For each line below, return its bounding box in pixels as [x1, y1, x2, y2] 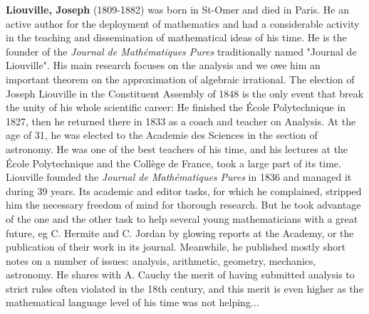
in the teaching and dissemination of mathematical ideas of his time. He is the [6, 30, 347, 45]
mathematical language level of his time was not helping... [6, 295, 259, 310]
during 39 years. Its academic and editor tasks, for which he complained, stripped [6, 183, 362, 198]
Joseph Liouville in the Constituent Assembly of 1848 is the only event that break [6, 85, 364, 100]
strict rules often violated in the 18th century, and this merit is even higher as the [6, 281, 363, 295]
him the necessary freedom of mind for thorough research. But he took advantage [6, 197, 361, 212]
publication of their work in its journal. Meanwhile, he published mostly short [6, 239, 345, 254]
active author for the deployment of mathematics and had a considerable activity [6, 16, 360, 31]
